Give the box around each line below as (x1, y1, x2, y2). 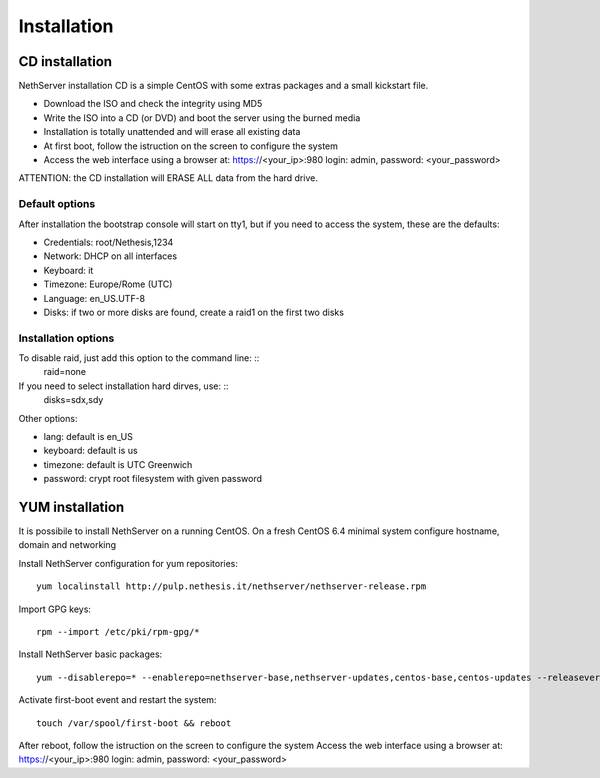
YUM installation (18, 498, 125, 515)
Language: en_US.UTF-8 (43, 292, 146, 304)
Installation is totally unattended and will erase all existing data (43, 126, 301, 138)
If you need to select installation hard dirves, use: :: (18, 380, 229, 392)
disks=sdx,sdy (43, 394, 104, 406)
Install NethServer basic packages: (18, 648, 163, 660)
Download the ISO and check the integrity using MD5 (43, 98, 263, 110)
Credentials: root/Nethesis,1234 (43, 236, 174, 248)
